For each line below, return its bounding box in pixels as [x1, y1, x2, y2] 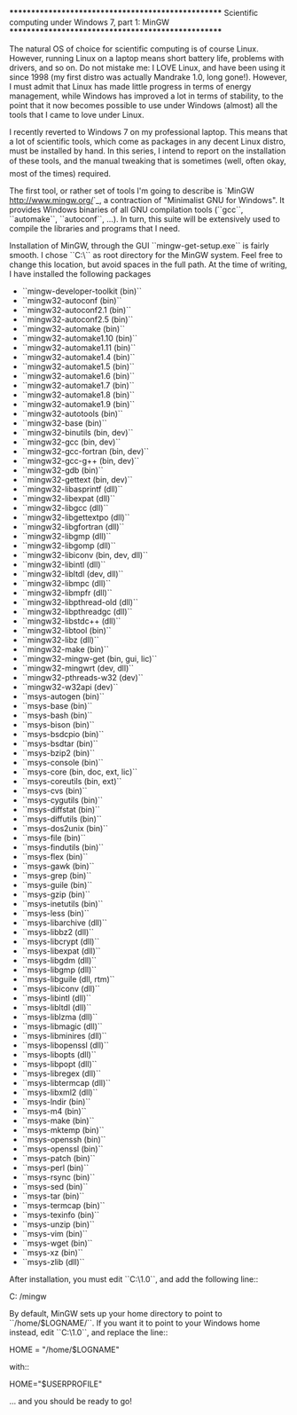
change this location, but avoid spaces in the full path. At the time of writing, [9, 259, 288, 270]
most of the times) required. [9, 169, 112, 178]
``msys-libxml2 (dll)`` [21, 1087, 98, 1097]
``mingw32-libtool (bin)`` [21, 625, 112, 635]
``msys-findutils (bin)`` [21, 842, 105, 853]
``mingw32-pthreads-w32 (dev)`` [21, 672, 144, 682]
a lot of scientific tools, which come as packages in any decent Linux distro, [9, 137, 286, 146]
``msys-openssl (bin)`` [21, 1144, 104, 1154]
